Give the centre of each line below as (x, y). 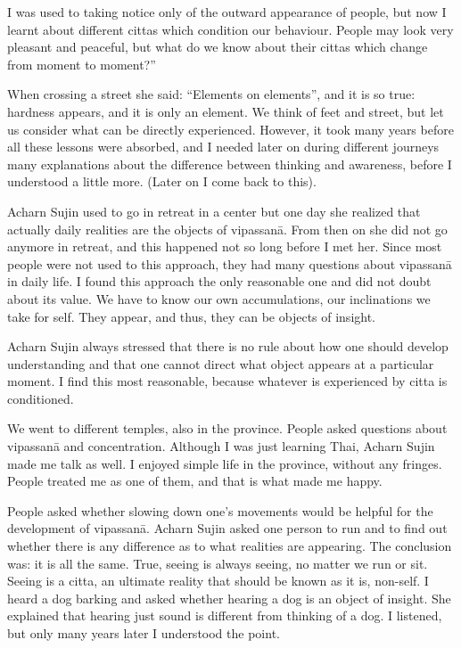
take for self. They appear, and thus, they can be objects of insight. (192, 316)
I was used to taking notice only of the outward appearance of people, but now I (227, 12)
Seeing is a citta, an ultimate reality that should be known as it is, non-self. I (218, 581)
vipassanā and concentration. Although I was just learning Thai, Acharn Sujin (221, 446)
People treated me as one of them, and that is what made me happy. (195, 481)
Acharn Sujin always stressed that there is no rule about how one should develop (228, 346)
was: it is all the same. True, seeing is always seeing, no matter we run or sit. (218, 563)
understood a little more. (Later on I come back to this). (162, 181)
